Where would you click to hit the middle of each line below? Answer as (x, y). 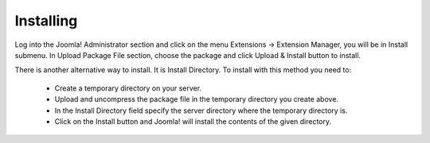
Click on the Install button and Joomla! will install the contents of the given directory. (193, 121)
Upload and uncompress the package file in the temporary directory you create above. (196, 99)
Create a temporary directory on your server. (128, 88)
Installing (46, 21)
